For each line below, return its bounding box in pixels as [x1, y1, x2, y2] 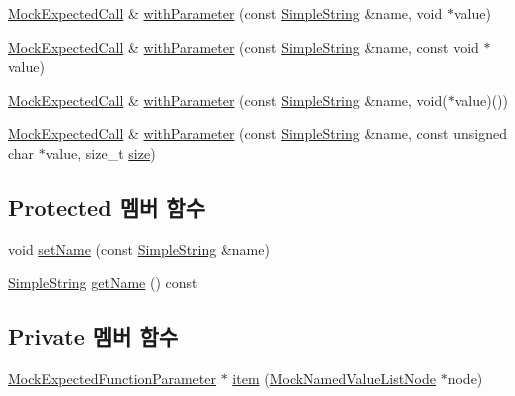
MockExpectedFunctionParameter [8, 368, 216, 389]
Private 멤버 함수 [8, 321, 179, 352]
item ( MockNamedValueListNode [232, 368, 436, 389]
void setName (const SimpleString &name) [8, 238, 270, 259]
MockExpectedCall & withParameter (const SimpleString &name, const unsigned [8, 123, 507, 144]
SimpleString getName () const [8, 272, 198, 293]
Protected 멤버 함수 [8, 191, 205, 222]
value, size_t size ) [45, 142, 156, 163]
